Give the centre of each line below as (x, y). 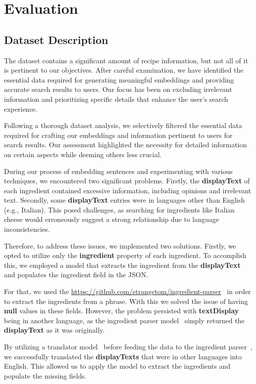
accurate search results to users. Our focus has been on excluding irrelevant (118, 89)
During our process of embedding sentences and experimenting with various (118, 171)
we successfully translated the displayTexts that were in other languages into (123, 356)
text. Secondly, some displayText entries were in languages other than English (125, 200)
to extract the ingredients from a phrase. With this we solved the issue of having (126, 301)
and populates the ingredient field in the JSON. (76, 275)
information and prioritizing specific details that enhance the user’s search (116, 99)
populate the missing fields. (45, 375)
